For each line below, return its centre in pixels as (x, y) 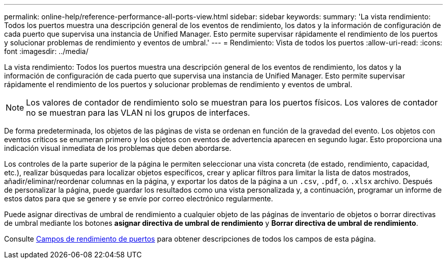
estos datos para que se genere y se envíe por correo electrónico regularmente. (139, 199)
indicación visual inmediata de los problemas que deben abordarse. (118, 148)
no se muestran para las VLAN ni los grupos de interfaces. (138, 113)
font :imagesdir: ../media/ (46, 51)
